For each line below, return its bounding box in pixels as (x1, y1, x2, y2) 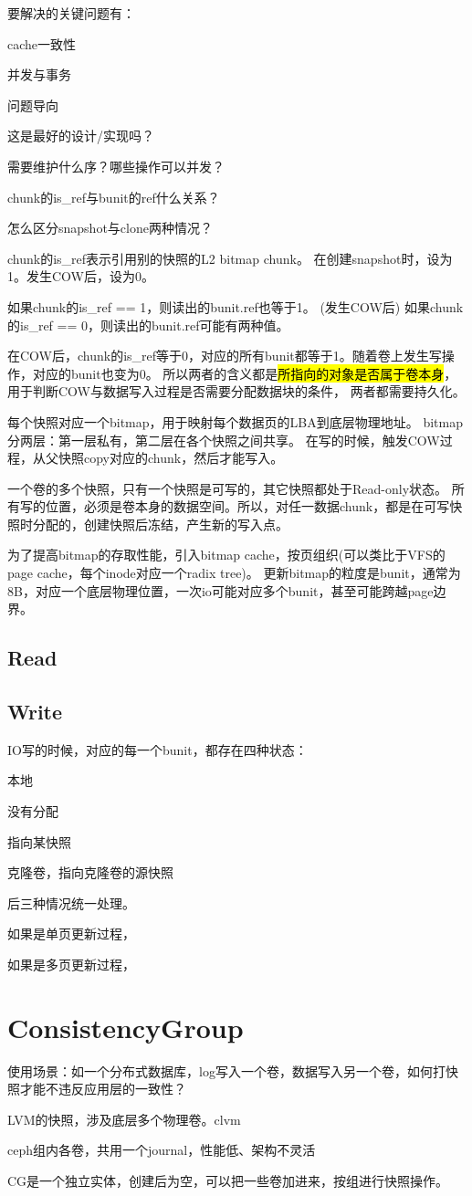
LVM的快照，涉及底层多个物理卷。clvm (7, 1109, 241, 1128)
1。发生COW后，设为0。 (7, 267, 154, 286)
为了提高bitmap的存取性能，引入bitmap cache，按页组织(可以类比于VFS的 (7, 545, 446, 564)
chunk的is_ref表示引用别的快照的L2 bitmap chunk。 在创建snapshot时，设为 (7, 248, 453, 268)
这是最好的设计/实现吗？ (7, 126, 154, 145)
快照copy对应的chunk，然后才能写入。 (58, 448, 284, 467)
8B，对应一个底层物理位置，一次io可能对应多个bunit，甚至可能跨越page (7, 581, 434, 600)
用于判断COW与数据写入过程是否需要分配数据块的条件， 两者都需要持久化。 (7, 382, 466, 401)
